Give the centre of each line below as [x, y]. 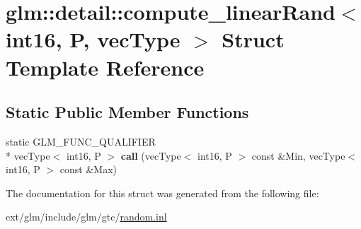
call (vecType [151, 155]
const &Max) [88, 169]
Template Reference [105, 67]
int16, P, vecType [93, 39]
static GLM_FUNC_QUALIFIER [81, 141]
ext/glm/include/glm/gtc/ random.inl [86, 217]
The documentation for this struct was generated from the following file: [162, 193]
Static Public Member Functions [127, 112]
